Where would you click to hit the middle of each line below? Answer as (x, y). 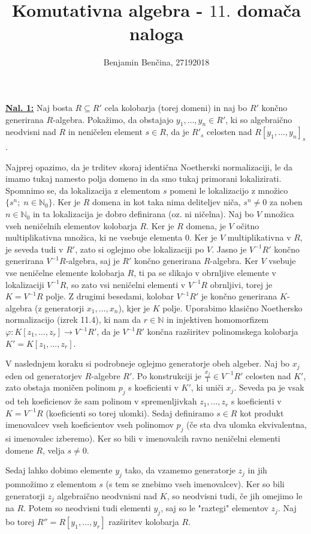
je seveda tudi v (34, 249)
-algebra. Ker (234, 261)
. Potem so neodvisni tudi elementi (87, 508)
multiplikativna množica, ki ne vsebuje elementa (94, 237)
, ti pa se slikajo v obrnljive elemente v (205, 273)
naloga (156, 33)
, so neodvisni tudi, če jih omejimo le (235, 495)
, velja (53, 450)
